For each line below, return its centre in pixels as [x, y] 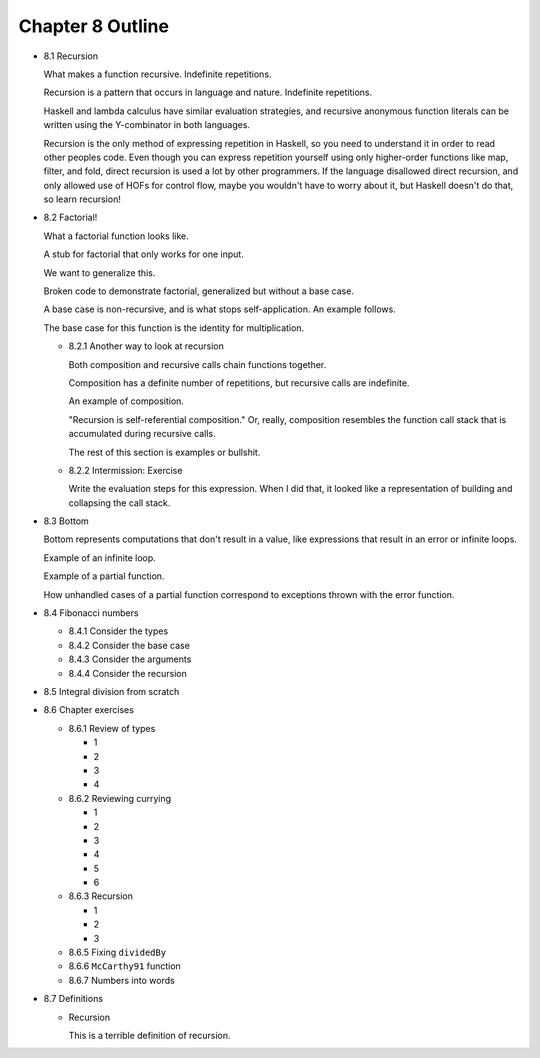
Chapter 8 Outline [94, 26]
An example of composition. [126, 401]
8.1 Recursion [71, 56]
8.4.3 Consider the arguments [130, 659]
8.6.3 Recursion [101, 896]
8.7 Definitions [73, 999]
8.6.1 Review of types [112, 728]
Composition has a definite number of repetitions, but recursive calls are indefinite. [239, 382]
